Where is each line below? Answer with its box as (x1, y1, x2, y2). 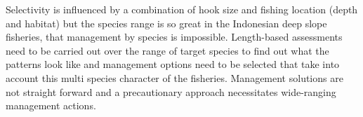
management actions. (6, 98, 96, 113)
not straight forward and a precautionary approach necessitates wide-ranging (6, 84, 336, 99)
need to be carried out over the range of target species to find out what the (6, 43, 329, 57)
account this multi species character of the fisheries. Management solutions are (6, 70, 343, 85)
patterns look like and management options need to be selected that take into (6, 57, 340, 71)
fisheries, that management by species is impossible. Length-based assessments (6, 29, 343, 44)
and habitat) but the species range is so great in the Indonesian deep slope (6, 15, 327, 30)
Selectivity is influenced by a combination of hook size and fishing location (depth (6, 2, 358, 16)
